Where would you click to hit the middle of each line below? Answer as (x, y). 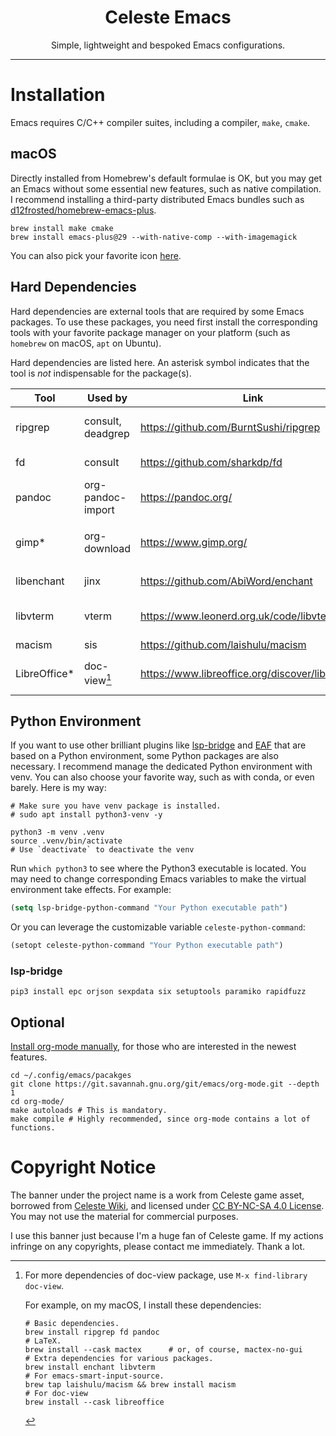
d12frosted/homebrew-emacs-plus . (83, 210)
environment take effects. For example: (91, 890)
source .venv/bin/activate (66, 841)
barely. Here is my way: (58, 788)
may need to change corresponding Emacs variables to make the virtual (158, 879)
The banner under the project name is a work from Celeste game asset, (157, 1195)
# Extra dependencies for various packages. (119, 1359)
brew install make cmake (62, 228)
